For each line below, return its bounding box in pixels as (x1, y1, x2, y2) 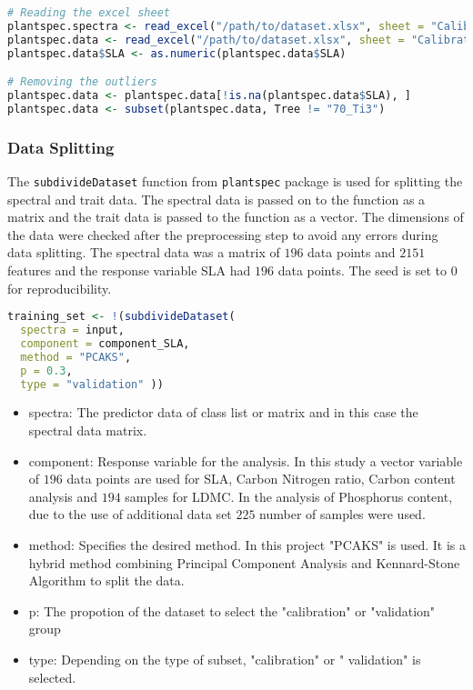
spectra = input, (20, 324, 125, 337)
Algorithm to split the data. (28, 571, 185, 590)
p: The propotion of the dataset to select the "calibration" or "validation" (28, 601, 436, 620)
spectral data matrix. (28, 421, 147, 440)
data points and (307, 243, 396, 262)
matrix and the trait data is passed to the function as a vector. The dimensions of (7, 207, 464, 226)
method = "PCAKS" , (20, 350, 132, 364)
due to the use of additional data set (28, 505, 232, 524)
